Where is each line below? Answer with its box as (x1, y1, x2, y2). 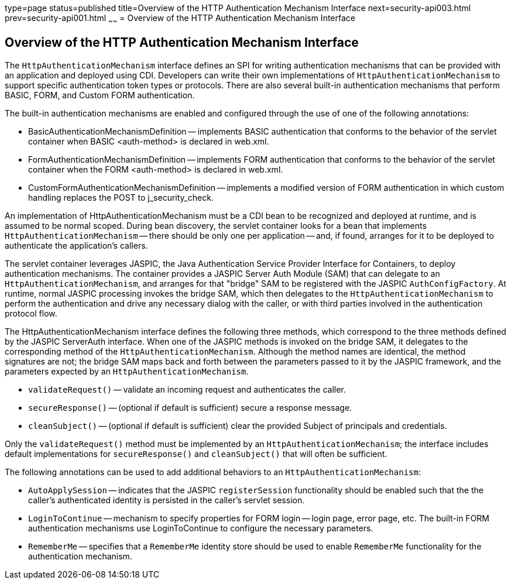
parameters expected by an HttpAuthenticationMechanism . (5, 366, 249, 376)
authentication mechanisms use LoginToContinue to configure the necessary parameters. (28, 523, 373, 533)
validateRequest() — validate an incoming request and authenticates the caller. (28, 384, 346, 394)
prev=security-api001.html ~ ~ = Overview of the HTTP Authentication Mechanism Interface (5, 13, 355, 25)
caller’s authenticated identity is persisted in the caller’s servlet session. (28, 494, 305, 505)
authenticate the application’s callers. (5, 240, 148, 250)
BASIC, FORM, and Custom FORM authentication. (5, 90, 195, 100)
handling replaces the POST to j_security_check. (28, 192, 214, 202)
